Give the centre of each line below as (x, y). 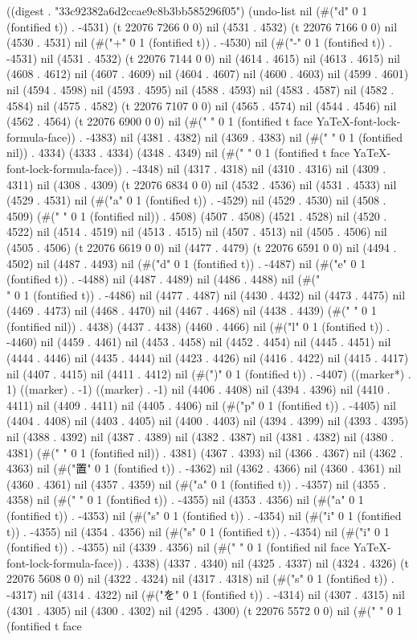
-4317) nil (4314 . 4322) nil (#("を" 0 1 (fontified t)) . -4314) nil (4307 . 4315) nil (206, 594)
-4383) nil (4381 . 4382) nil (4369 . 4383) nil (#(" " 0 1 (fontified (245, 136)
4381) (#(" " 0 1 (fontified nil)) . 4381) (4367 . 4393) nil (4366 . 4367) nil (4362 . (205, 452)
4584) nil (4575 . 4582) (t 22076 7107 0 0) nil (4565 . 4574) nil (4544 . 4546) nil (202, 105)
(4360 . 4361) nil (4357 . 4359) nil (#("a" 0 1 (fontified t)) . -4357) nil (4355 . (196, 483)
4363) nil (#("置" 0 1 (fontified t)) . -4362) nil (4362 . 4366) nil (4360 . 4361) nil (204, 468)
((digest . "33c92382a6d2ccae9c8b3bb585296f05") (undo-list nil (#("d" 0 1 (187, 10)
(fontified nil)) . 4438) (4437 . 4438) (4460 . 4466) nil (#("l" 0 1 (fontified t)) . (198, 326)
